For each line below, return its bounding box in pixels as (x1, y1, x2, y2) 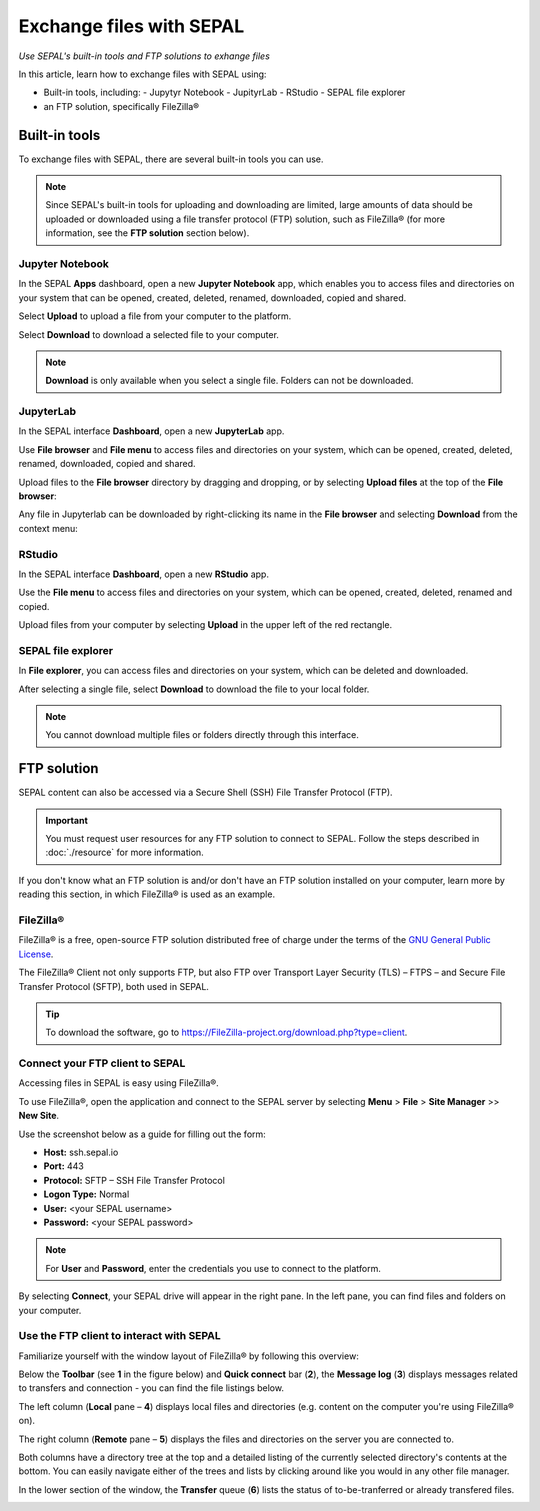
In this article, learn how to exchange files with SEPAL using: (18, 68, 267, 80)
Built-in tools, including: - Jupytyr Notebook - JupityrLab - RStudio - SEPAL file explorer (43, 86, 406, 99)
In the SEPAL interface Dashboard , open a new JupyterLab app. (18, 425, 285, 437)
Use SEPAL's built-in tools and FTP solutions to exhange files (18, 50, 270, 62)
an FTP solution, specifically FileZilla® (43, 100, 200, 112)
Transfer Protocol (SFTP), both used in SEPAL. (18, 980, 210, 992)
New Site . (18, 1110, 60, 1122)
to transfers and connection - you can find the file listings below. (18, 1382, 285, 1394)
